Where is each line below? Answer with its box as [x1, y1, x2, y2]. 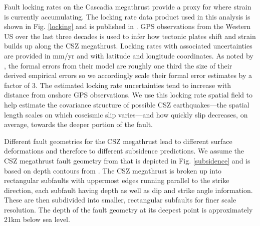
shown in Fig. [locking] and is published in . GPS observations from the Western [4, 21, 251, 31]
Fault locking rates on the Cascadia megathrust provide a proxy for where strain [4, 1, 251, 11]
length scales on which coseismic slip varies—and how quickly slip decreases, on [4, 109, 248, 119]
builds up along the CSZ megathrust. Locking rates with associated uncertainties [4, 40, 252, 51]
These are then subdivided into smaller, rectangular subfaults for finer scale [4, 194, 236, 205]
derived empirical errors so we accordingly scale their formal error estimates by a [4, 70, 252, 80]
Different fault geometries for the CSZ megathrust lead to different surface [4, 135, 232, 146]
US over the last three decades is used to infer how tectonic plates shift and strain [4, 30, 256, 41]
